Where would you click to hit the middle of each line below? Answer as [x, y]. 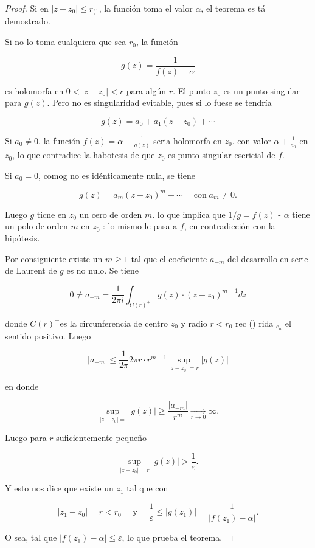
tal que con [147, 488]
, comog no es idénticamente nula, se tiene [117, 175]
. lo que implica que [189, 214]
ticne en [51, 214]
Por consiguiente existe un [54, 258]
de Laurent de [31, 270]
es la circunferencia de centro [114, 323]
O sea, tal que [31, 537]
